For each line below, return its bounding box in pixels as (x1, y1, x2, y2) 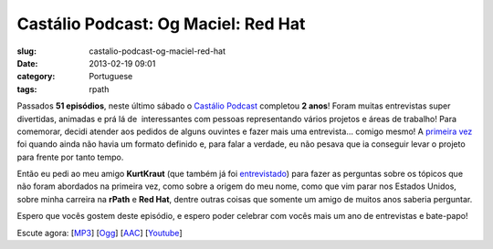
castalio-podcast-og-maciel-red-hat (89, 46, 226, 57)
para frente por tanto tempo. (16, 151, 124, 162)
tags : (16, 83, 37, 95)
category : (16, 71, 56, 82)
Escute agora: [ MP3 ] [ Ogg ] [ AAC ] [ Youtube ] (16, 227, 183, 238)
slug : (16, 46, 37, 57)
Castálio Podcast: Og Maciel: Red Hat (16, 14, 306, 34)
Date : (16, 57, 38, 68)
